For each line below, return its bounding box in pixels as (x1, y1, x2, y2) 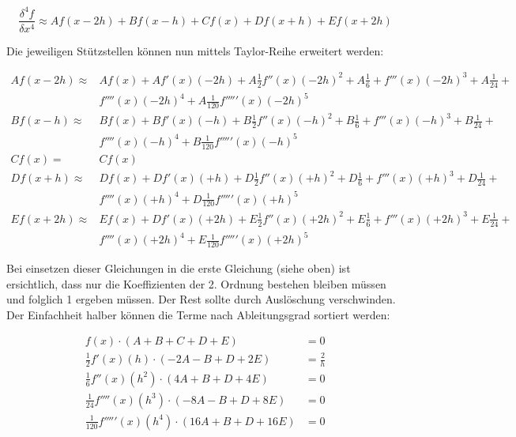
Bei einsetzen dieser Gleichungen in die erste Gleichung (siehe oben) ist (6, 260, 351, 277)
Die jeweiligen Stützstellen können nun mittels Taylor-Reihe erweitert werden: (6, 42, 384, 58)
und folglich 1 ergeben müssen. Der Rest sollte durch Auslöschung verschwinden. (6, 291, 396, 307)
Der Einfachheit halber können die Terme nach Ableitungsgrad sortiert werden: (6, 306, 390, 322)
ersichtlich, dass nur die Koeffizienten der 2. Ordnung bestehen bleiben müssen (6, 275, 386, 292)
